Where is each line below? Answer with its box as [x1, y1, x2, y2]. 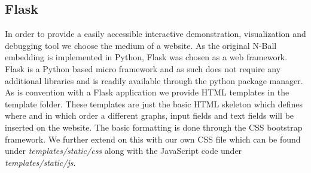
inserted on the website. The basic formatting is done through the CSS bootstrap [5, 121, 303, 133]
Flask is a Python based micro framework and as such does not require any [5, 62, 281, 75]
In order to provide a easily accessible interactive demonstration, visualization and [5, 27, 306, 40]
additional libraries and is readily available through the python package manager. [5, 74, 303, 86]
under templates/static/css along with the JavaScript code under [5, 144, 242, 157]
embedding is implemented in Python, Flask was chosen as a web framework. [5, 51, 288, 63]
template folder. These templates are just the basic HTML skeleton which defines [5, 97, 303, 110]
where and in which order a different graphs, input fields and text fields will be [5, 109, 294, 122]
